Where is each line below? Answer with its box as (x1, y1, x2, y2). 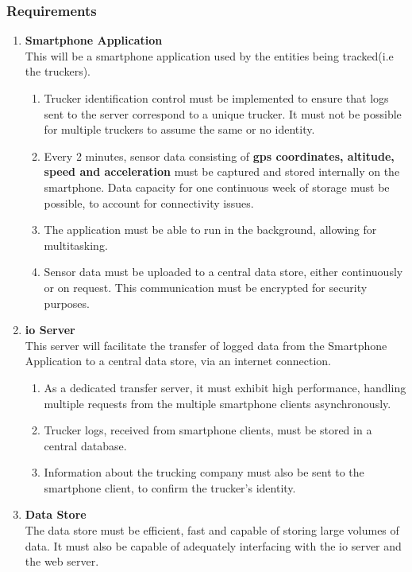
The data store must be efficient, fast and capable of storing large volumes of (25, 522, 399, 539)
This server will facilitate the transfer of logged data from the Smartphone (25, 337, 387, 353)
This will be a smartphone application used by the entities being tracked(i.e (25, 47, 394, 64)
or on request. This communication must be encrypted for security (44, 278, 368, 295)
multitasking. (44, 236, 108, 253)
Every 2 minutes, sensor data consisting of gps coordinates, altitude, (44, 147, 395, 164)
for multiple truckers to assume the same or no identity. (44, 121, 315, 138)
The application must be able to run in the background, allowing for (44, 221, 377, 238)
